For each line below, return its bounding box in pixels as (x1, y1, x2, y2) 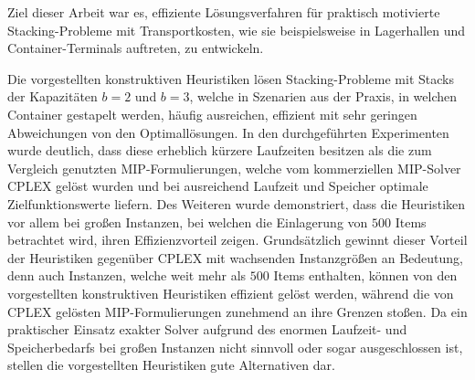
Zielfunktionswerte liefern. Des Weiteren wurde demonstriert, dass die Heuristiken (7, 194, 466, 213)
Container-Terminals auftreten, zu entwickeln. (7, 38, 264, 58)
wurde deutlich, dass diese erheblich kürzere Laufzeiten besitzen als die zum (7, 141, 432, 160)
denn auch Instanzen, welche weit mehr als (7, 266, 247, 285)
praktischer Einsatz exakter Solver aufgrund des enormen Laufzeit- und (7, 320, 407, 339)
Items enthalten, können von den (273, 266, 458, 285)
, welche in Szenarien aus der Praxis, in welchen (189, 87, 458, 106)
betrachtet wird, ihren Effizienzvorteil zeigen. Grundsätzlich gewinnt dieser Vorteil (7, 230, 468, 249)
